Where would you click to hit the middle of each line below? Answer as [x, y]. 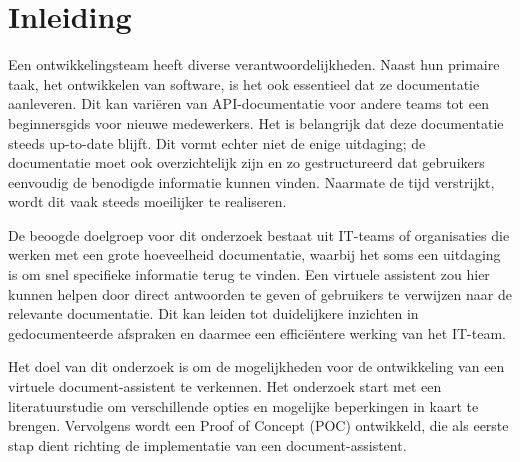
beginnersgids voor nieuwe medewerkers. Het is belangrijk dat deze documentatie [256, 122]
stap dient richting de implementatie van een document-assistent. [207, 444]
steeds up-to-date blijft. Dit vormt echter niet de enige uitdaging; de [217, 142]
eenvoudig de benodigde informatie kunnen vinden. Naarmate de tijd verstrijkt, [251, 181]
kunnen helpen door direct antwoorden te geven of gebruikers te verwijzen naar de [260, 293]
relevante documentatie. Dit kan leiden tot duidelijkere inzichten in [213, 313]
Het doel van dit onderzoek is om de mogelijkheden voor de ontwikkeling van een [256, 366]
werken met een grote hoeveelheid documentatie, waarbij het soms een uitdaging [254, 254]
